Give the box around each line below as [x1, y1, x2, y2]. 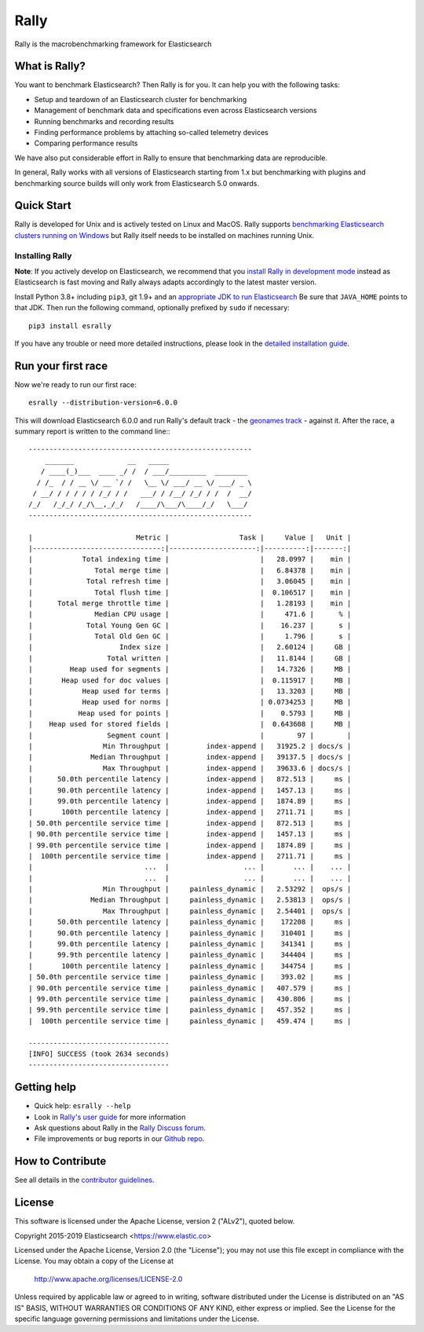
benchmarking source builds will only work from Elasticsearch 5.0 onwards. [14, 178, 259, 188]
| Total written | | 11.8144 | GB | [28, 653, 352, 663]
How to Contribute [14, 1155, 107, 1168]
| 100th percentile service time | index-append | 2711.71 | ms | [28, 851, 352, 860]
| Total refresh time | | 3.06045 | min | [28, 577, 352, 586]
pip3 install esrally [28, 321, 111, 330]
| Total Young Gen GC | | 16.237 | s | [28, 620, 352, 630]
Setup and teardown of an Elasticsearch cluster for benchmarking [34, 94, 247, 104]
